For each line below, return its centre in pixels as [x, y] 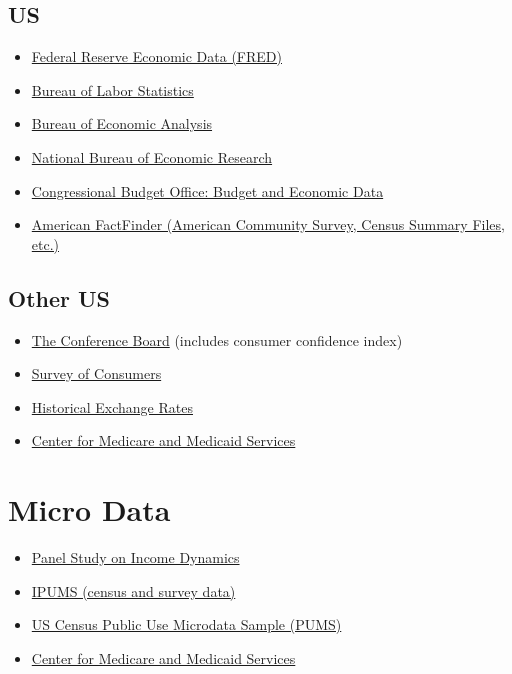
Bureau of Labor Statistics [112, 89]
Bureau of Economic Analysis [122, 123]
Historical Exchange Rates [112, 406]
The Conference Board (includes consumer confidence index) [217, 339]
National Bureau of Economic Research [152, 156]
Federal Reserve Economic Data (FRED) [156, 56]
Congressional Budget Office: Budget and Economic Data [207, 190]
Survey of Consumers [96, 373]
